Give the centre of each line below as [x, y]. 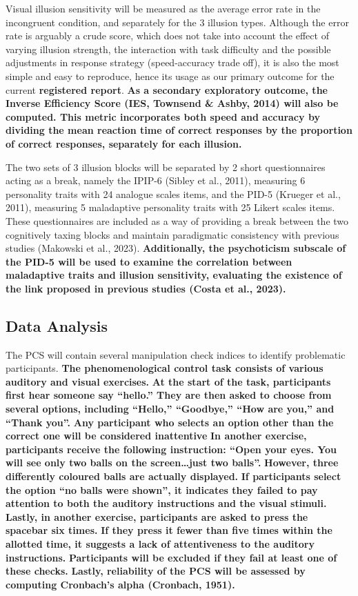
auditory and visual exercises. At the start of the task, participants [168, 381]
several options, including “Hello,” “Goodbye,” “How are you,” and [170, 409]
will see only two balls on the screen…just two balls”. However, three [172, 463]
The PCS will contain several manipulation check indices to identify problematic [176, 354]
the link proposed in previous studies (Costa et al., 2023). [146, 288]
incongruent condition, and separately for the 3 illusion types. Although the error [177, 22]
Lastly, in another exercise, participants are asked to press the [157, 516]
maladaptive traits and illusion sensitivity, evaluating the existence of [174, 275]
